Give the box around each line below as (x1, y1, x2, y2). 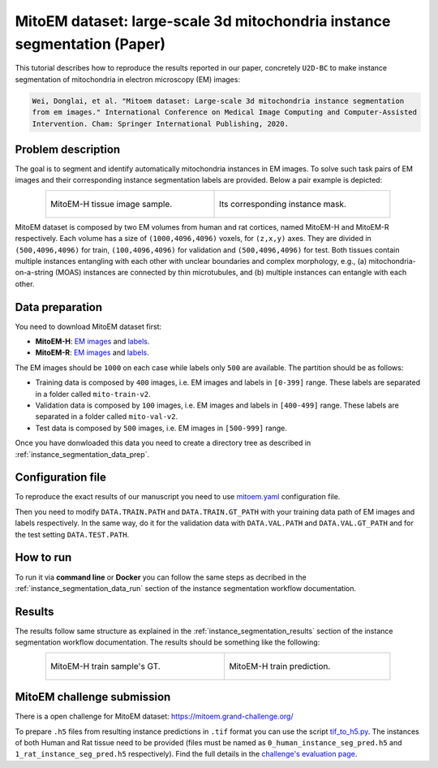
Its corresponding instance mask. (219, 198, 346, 209)
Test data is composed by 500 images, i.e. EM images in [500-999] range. (35, 423, 287, 433)
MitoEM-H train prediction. (229, 660, 331, 671)
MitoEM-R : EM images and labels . (35, 347, 149, 357)
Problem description (15, 142, 121, 156)
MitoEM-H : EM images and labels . (35, 337, 150, 347)
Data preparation (15, 300, 103, 314)
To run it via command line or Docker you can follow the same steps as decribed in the (15, 572, 307, 582)
